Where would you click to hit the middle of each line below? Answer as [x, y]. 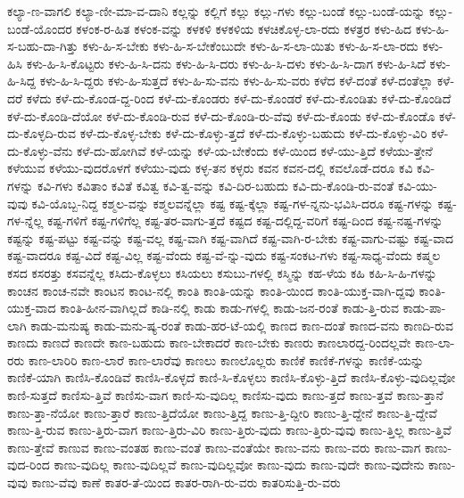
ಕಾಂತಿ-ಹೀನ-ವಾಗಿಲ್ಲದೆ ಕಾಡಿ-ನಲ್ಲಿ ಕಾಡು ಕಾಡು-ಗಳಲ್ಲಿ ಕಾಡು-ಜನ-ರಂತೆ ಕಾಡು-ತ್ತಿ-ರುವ [229, 308]
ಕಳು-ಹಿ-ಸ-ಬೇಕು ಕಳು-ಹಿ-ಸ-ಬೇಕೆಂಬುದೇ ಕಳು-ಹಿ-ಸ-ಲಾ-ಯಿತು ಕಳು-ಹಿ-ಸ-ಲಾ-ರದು [250, 46]
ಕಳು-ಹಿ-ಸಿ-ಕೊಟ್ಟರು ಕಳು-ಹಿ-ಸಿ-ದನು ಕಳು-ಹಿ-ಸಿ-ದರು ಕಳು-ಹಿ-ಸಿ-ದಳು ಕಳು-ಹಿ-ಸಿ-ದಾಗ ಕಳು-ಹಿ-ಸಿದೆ [226, 63]
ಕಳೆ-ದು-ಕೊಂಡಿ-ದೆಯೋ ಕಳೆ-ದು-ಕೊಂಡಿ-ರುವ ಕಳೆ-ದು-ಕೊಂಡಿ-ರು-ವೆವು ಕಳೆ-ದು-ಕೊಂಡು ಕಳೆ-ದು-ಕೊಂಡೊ [221, 115]
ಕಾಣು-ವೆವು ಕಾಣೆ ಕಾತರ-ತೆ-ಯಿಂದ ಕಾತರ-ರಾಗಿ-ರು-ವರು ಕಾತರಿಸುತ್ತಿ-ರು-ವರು [186, 482]
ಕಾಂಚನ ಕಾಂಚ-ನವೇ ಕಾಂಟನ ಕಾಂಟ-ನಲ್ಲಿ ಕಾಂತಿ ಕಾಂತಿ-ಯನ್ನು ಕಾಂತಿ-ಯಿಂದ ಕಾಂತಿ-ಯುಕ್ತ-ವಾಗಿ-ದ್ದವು [211, 290]
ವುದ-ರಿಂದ [29, 465]
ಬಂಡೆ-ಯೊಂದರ [40, 28]
